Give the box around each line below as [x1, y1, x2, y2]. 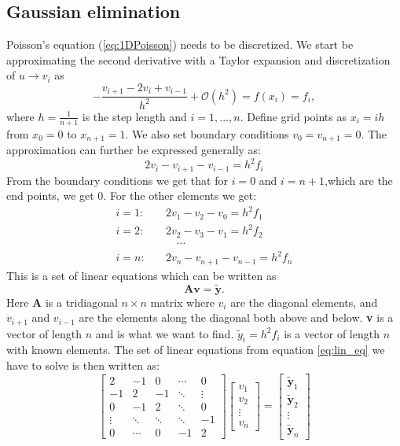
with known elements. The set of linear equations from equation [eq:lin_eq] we [6, 341, 385, 358]
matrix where [150, 293, 215, 310]
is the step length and [82, 108, 187, 124]
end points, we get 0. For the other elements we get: [6, 187, 257, 204]
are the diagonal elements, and [230, 293, 378, 310]
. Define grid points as [240, 108, 347, 124]
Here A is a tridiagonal [6, 293, 118, 310]
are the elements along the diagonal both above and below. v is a [79, 309, 394, 326]
